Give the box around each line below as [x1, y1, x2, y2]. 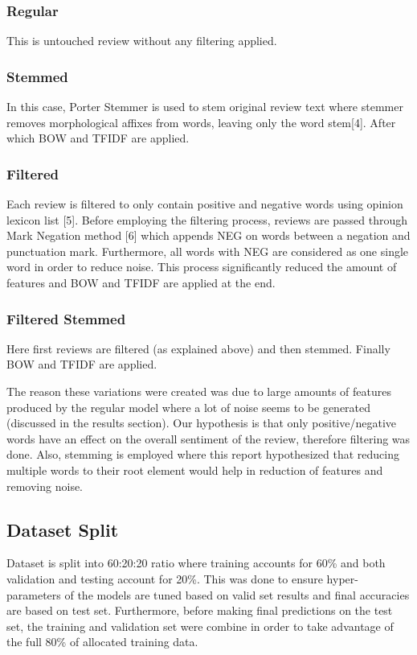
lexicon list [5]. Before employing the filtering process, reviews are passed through [6, 211, 408, 228]
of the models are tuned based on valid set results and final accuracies [64, 586, 410, 603]
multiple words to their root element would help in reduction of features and [6, 461, 383, 478]
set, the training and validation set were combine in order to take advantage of [6, 617, 394, 634]
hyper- [326, 570, 358, 587]
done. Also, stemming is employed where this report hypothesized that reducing [6, 446, 399, 463]
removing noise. [6, 477, 84, 494]
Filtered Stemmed [6, 308, 126, 328]
